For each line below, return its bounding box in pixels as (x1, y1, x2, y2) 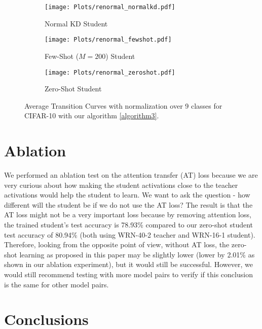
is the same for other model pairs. (4, 279, 109, 289)
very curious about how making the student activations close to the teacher (4, 179, 238, 190)
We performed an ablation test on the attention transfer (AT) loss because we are (4, 170, 258, 180)
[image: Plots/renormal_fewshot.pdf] (45, 36, 172, 44)
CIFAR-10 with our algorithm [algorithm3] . (24, 110, 159, 121)
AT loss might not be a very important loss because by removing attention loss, (4, 209, 251, 220)
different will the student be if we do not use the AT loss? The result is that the (4, 199, 253, 210)
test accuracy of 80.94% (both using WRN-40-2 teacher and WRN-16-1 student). (4, 229, 255, 240)
